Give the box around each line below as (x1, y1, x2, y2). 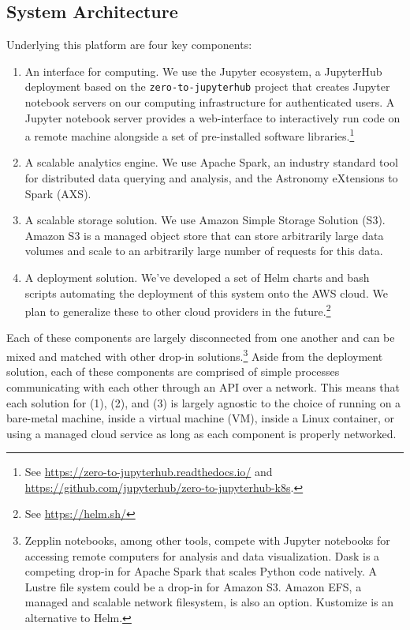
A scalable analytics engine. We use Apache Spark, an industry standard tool (24, 154, 398, 171)
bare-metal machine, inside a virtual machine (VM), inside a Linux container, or (6, 410, 395, 426)
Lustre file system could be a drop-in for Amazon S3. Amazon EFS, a (24, 578, 362, 594)
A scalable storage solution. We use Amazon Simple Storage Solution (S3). (24, 212, 386, 228)
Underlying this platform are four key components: (6, 36, 252, 53)
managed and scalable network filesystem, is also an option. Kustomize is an (24, 594, 394, 610)
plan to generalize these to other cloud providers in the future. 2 (24, 301, 331, 319)
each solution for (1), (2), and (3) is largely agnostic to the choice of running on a (6, 394, 401, 411)
